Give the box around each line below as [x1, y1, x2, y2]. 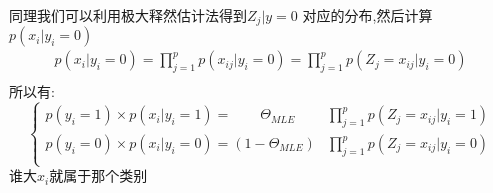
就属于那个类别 [49, 165, 148, 186]
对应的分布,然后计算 [302, 5, 433, 25]
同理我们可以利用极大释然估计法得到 [9, 5, 247, 25]
